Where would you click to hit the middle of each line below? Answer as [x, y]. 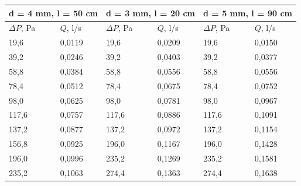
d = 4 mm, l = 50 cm [53, 13]
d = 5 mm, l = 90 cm [247, 13]
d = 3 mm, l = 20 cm [150, 13]
